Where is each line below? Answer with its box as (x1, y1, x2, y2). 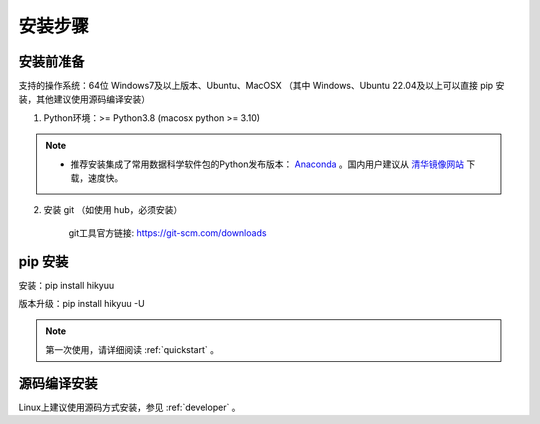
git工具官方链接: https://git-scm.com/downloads (68, 226, 267, 239)
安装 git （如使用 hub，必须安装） (43, 204, 183, 216)
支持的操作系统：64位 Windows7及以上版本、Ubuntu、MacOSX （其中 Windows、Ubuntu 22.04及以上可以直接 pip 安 (18, 80, 505, 92)
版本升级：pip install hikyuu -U (18, 298, 145, 310)
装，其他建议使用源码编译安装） (18, 93, 150, 105)
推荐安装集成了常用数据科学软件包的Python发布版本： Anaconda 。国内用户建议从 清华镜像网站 (70, 158, 465, 170)
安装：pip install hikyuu (18, 279, 115, 291)
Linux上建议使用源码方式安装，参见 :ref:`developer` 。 (18, 401, 241, 413)
